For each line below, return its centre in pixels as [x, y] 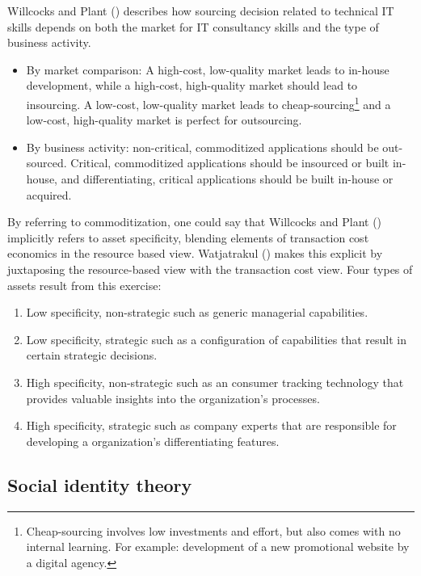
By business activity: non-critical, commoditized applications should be [202, 147]
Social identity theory [100, 484]
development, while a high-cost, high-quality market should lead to [192, 85]
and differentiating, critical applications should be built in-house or [227, 179]
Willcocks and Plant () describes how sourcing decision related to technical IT [201, 11]
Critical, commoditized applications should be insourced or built [230, 163]
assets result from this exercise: [84, 285]
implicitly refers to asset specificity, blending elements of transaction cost [188, 237]
